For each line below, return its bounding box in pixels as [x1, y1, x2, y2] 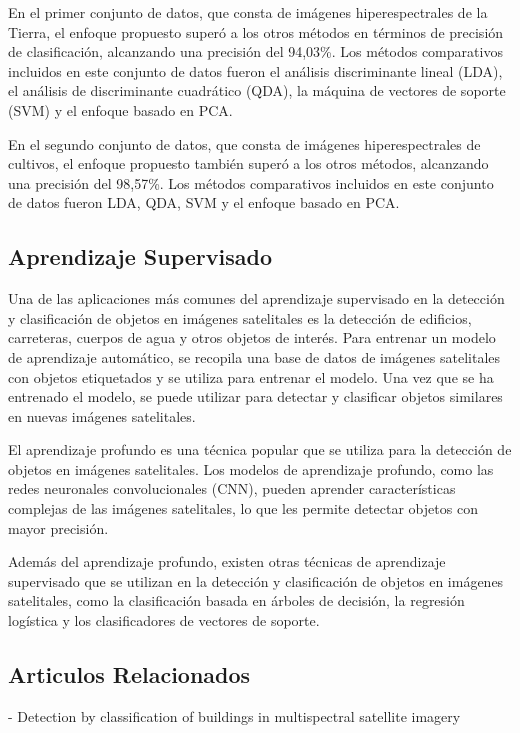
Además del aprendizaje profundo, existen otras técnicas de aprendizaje [8, 551, 446, 572]
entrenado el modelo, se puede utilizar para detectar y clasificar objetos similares [8, 386, 503, 407]
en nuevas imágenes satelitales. [8, 405, 196, 426]
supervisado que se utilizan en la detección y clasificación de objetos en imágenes [8, 570, 504, 591]
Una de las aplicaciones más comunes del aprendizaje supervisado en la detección [8, 288, 505, 309]
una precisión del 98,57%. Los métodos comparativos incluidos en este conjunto [8, 172, 494, 193]
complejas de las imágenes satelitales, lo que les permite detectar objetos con [8, 498, 478, 519]
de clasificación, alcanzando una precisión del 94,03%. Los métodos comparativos [8, 41, 503, 62]
